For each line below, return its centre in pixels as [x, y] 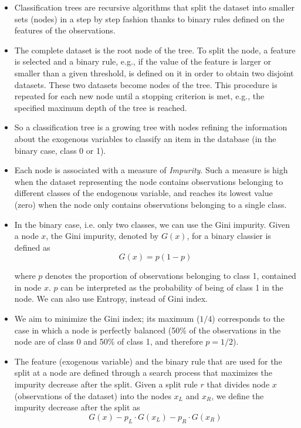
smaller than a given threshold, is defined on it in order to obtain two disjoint [154, 73]
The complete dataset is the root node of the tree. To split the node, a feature [155, 50]
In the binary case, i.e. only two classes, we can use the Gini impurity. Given [152, 224]
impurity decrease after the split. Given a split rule [106, 384]
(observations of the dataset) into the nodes [93, 395]
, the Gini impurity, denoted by [102, 236]
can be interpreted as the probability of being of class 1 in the [172, 287]
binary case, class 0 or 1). [60, 150]
